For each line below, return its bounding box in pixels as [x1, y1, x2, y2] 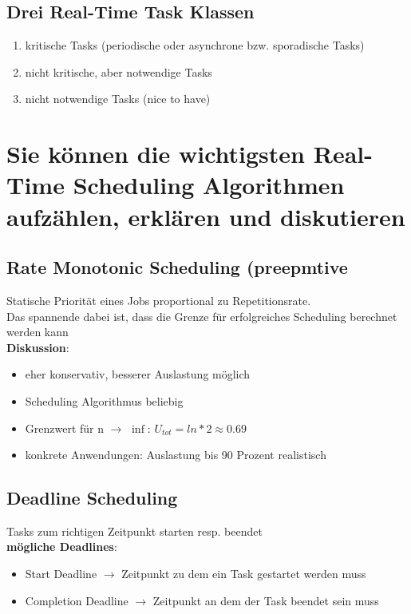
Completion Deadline [25, 592, 128, 608]
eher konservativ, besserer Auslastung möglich [25, 366, 251, 382]
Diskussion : [6, 339, 69, 355]
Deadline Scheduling [6, 485, 178, 510]
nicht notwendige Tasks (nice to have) [25, 90, 211, 107]
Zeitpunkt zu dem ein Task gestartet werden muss [121, 565, 366, 582]
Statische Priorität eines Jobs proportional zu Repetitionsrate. [6, 291, 311, 308]
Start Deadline [25, 565, 97, 582]
